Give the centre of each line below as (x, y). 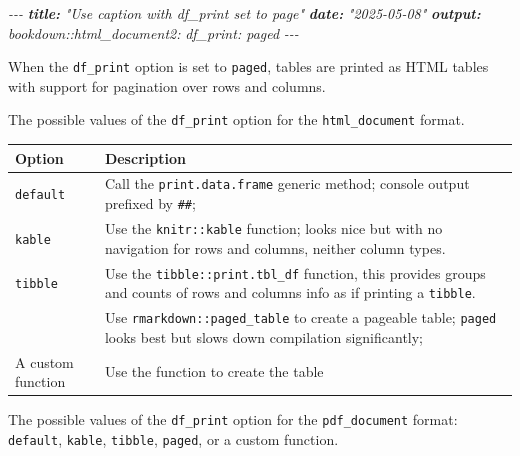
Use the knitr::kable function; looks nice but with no (273, 228)
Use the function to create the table (214, 371)
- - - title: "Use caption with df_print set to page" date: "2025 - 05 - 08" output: (244, 13)
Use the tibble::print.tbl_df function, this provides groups (295, 272)
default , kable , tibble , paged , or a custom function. (173, 438)
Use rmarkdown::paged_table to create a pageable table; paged (300, 317)
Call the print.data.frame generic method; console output (287, 183)
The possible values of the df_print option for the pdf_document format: (233, 419)
